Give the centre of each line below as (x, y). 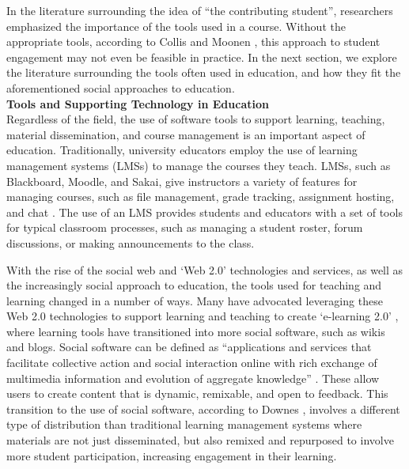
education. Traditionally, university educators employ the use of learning (182, 150)
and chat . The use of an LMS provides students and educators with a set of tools (204, 212)
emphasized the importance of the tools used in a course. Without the (176, 26)
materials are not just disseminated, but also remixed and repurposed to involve (200, 440)
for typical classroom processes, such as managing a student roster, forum (185, 227)
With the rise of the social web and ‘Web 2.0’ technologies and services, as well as (205, 269)
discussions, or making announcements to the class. (131, 242)
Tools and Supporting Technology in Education (138, 103)
